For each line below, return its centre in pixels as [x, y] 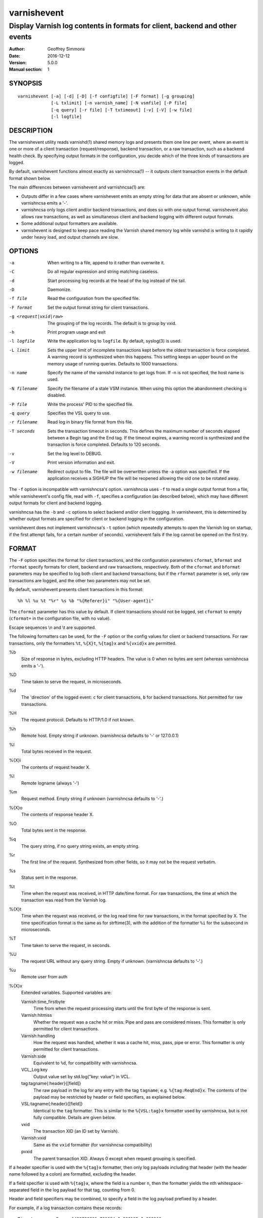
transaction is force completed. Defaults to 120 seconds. [104, 445]
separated [19, 1190]
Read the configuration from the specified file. [94, 298]
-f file [18, 299]
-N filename [23, 388]
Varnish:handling [38, 1036]
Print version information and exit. [81, 462]
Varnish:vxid [34, 1138]
